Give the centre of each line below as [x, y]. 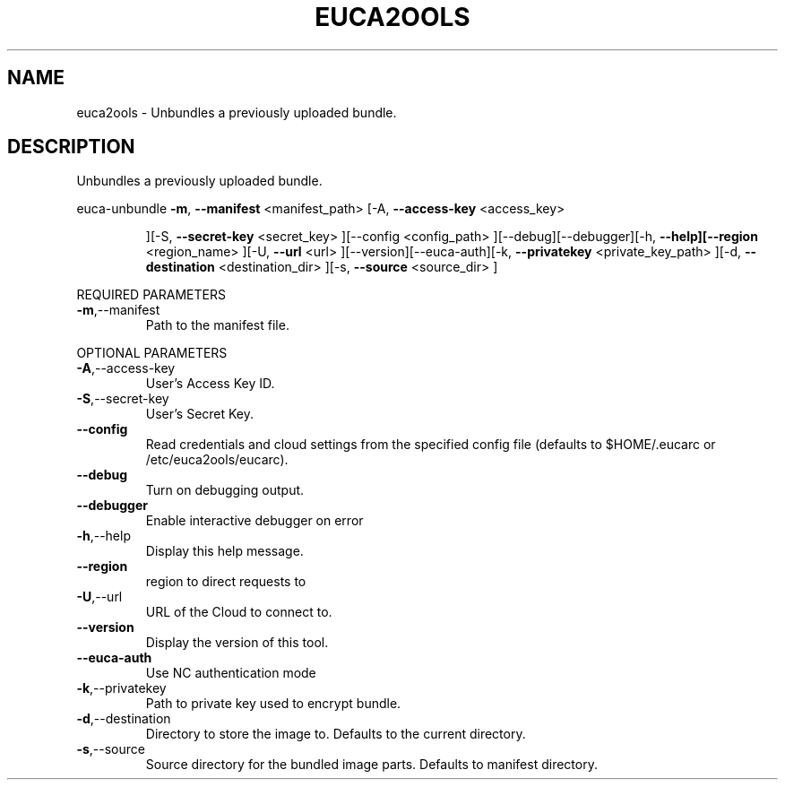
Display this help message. [224, 551]
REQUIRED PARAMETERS [151, 295]
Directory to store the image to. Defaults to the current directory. [336, 734]
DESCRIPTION [71, 147]
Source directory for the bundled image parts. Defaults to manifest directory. [371, 765]
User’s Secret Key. [200, 414]
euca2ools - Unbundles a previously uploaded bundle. [237, 112]
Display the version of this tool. [237, 643]
